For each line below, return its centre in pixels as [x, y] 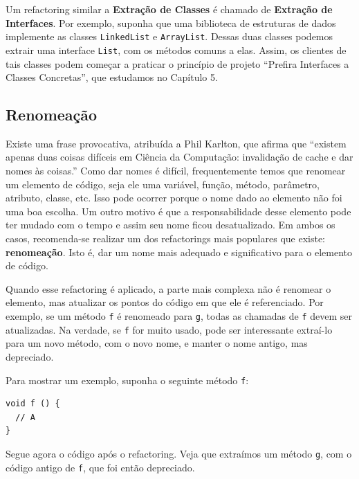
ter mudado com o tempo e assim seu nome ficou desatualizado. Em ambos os [171, 225]
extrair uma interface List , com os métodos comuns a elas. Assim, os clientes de [176, 49]
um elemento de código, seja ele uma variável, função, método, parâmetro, [163, 184]
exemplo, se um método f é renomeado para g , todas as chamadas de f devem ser [179, 316]
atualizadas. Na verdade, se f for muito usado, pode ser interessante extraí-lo [169, 329]
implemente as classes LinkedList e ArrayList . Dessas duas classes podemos [169, 36]
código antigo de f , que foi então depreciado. [100, 467]
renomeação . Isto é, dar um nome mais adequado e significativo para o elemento [179, 252]
